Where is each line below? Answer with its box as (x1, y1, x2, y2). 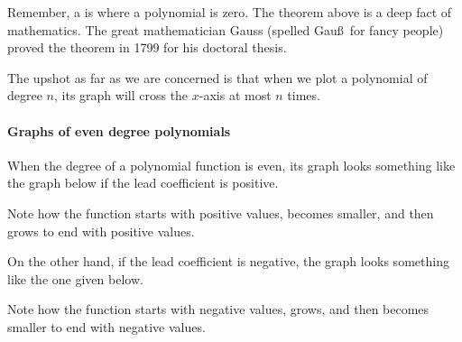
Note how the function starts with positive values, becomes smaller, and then (7, 203, 434, 222)
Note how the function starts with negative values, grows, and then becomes (7, 300, 430, 319)
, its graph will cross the (54, 86, 189, 105)
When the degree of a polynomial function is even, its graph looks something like (7, 155, 456, 174)
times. (287, 86, 320, 105)
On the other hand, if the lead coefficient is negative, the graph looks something (7, 252, 449, 271)
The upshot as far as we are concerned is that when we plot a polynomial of (7, 68, 428, 87)
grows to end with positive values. (7, 221, 195, 240)
